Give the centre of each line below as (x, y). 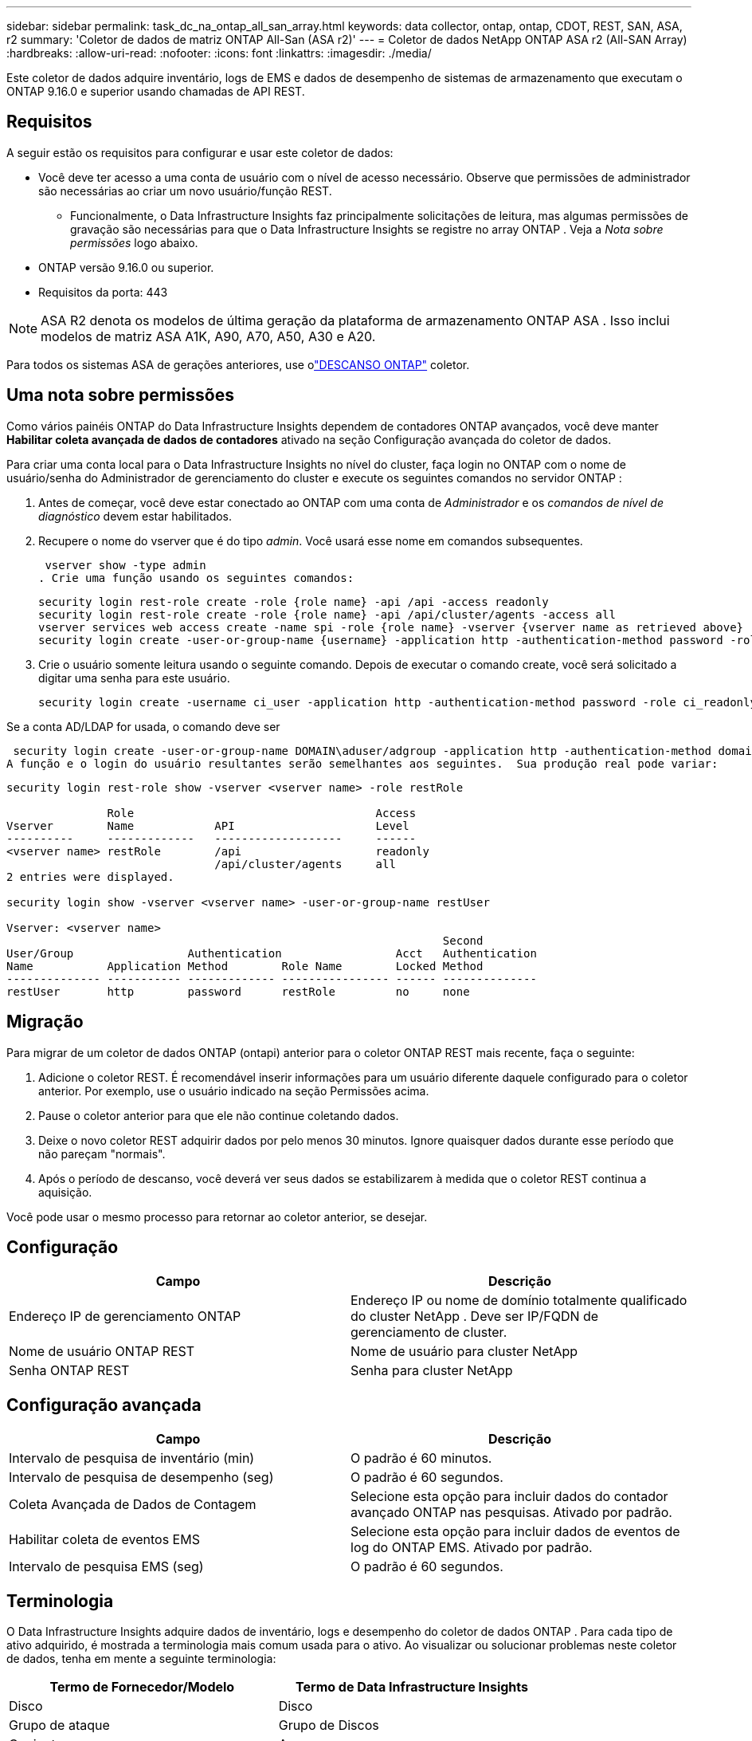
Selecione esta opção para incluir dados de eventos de (515, 1532)
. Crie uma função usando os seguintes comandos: (196, 578)
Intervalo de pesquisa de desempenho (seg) (141, 1478)
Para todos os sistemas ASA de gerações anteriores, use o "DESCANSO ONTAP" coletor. (238, 364)
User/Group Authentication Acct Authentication (272, 953)
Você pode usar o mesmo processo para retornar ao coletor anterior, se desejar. (217, 1216)
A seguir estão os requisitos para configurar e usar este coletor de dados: (200, 152)
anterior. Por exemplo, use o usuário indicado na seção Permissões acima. (234, 1091)
